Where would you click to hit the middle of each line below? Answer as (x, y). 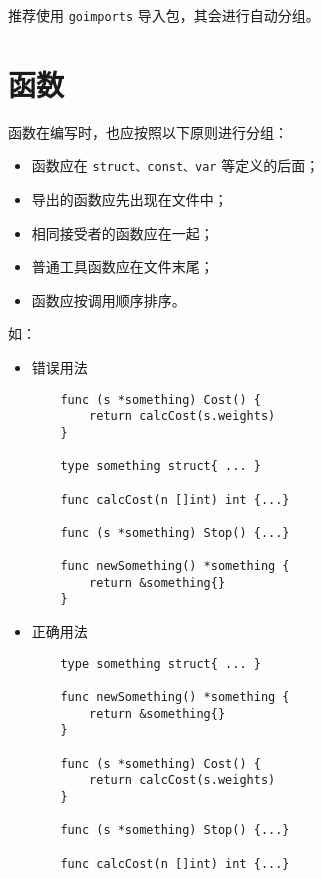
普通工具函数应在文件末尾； (122, 266)
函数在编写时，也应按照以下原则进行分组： (148, 131)
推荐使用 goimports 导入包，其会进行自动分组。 (164, 15)
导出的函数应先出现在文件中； (129, 199)
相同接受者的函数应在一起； (122, 232)
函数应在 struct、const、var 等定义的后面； (175, 165)
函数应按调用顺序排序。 (108, 299)
